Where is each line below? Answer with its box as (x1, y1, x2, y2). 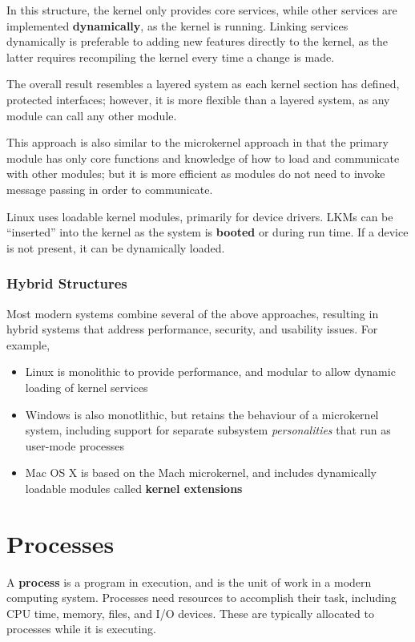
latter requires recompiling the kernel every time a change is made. (6, 48, 335, 65)
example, (6, 336, 50, 353)
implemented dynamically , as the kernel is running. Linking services (6, 17, 349, 34)
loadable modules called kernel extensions (25, 479, 243, 496)
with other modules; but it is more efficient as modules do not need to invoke (6, 165, 385, 182)
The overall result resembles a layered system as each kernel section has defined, (6, 75, 400, 92)
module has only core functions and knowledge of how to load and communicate (6, 149, 400, 166)
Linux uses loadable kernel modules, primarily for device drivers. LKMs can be (6, 208, 393, 224)
